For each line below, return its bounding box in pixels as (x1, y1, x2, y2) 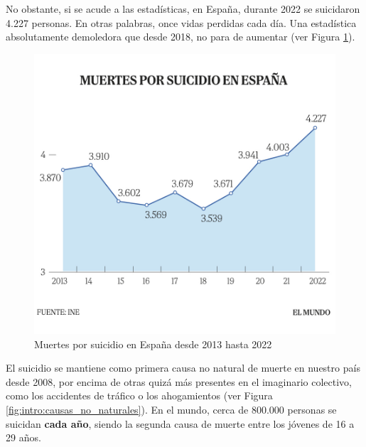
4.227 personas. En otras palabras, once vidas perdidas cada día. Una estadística (6, 15, 357, 30)
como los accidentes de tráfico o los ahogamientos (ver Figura (6, 388, 273, 403)
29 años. (6, 430, 41, 445)
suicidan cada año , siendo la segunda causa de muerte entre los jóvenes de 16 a (6, 416, 355, 431)
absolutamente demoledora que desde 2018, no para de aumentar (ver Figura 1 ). (6, 29, 355, 44)
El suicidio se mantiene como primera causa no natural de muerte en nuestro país (6, 360, 360, 375)
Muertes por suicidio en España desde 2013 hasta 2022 (34, 336, 272, 351)
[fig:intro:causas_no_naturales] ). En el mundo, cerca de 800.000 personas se (6, 402, 337, 416)
